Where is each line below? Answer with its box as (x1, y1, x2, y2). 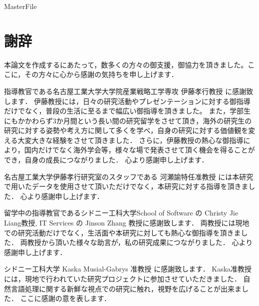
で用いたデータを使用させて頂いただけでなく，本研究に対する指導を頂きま (4, 181, 249, 191)
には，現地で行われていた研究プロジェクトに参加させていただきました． (4, 273, 241, 283)
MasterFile (4, 1, 37, 11)
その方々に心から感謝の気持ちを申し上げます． (24, 69, 178, 79)
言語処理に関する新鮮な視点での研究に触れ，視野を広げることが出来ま (10, 283, 242, 293)
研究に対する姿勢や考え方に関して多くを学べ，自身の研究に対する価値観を (4, 125, 249, 135)
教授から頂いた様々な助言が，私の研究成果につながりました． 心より (27, 237, 253, 247)
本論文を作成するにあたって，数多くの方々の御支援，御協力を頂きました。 (4, 59, 248, 69)
